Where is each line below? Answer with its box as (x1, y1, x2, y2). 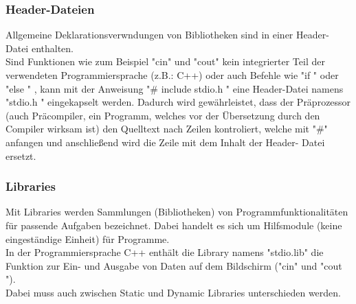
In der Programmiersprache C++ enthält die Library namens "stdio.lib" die (5, 245, 324, 259)
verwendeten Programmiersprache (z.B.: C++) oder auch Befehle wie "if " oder (5, 68, 339, 82)
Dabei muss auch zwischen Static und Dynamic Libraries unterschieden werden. (5, 285, 341, 299)
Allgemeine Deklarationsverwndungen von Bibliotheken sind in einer (5, 27, 293, 42)
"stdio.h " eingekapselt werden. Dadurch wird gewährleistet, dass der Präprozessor (5, 95, 351, 109)
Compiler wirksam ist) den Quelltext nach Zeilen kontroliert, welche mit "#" (5, 121, 328, 136)
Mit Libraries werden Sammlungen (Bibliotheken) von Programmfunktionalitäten (5, 204, 348, 219)
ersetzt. (5, 148, 36, 163)
